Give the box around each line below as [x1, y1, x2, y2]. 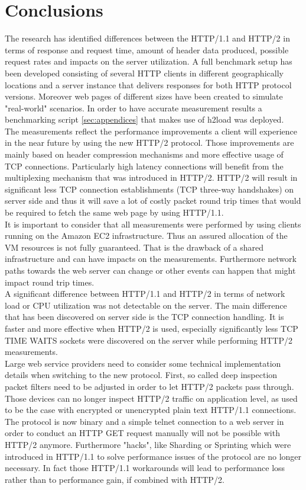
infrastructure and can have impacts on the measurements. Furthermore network [5, 252, 297, 265]
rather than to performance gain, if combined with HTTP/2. [5, 473, 224, 485]
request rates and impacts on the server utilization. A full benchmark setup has [5, 55, 292, 68]
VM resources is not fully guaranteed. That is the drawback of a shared [5, 241, 264, 253]
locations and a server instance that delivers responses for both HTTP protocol [5, 78, 292, 91]
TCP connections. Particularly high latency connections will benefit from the [5, 159, 284, 172]
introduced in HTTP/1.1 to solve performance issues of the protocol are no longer [5, 450, 302, 462]
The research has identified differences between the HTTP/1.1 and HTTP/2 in [5, 32, 290, 44]
